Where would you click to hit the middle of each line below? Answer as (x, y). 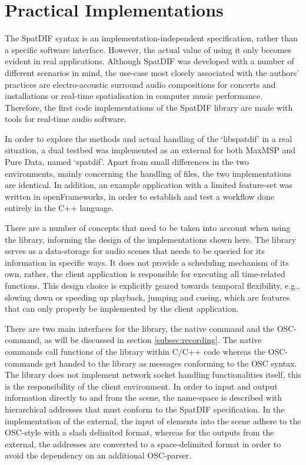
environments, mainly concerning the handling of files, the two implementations (148, 173)
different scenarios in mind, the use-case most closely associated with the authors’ (152, 72)
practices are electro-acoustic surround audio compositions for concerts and (140, 84)
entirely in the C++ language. (59, 208)
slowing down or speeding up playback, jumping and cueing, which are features (147, 297)
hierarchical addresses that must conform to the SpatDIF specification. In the (145, 409)
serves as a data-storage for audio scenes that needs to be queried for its (135, 251)
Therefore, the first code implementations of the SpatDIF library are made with (149, 107)
